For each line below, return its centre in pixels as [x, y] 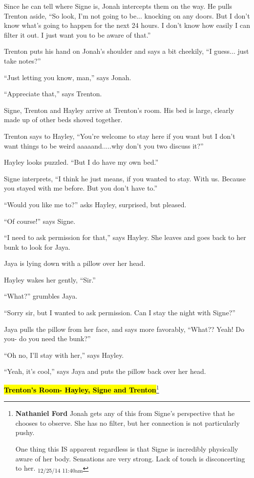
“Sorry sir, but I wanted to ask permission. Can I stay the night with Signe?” [120, 313]
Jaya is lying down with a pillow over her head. [75, 263]
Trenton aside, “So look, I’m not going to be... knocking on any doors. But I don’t [127, 15]
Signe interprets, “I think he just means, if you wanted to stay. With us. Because [125, 178]
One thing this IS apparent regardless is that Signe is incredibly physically [127, 449]
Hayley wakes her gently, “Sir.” [50, 279]
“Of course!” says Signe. [40, 221]
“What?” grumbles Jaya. [41, 296]
